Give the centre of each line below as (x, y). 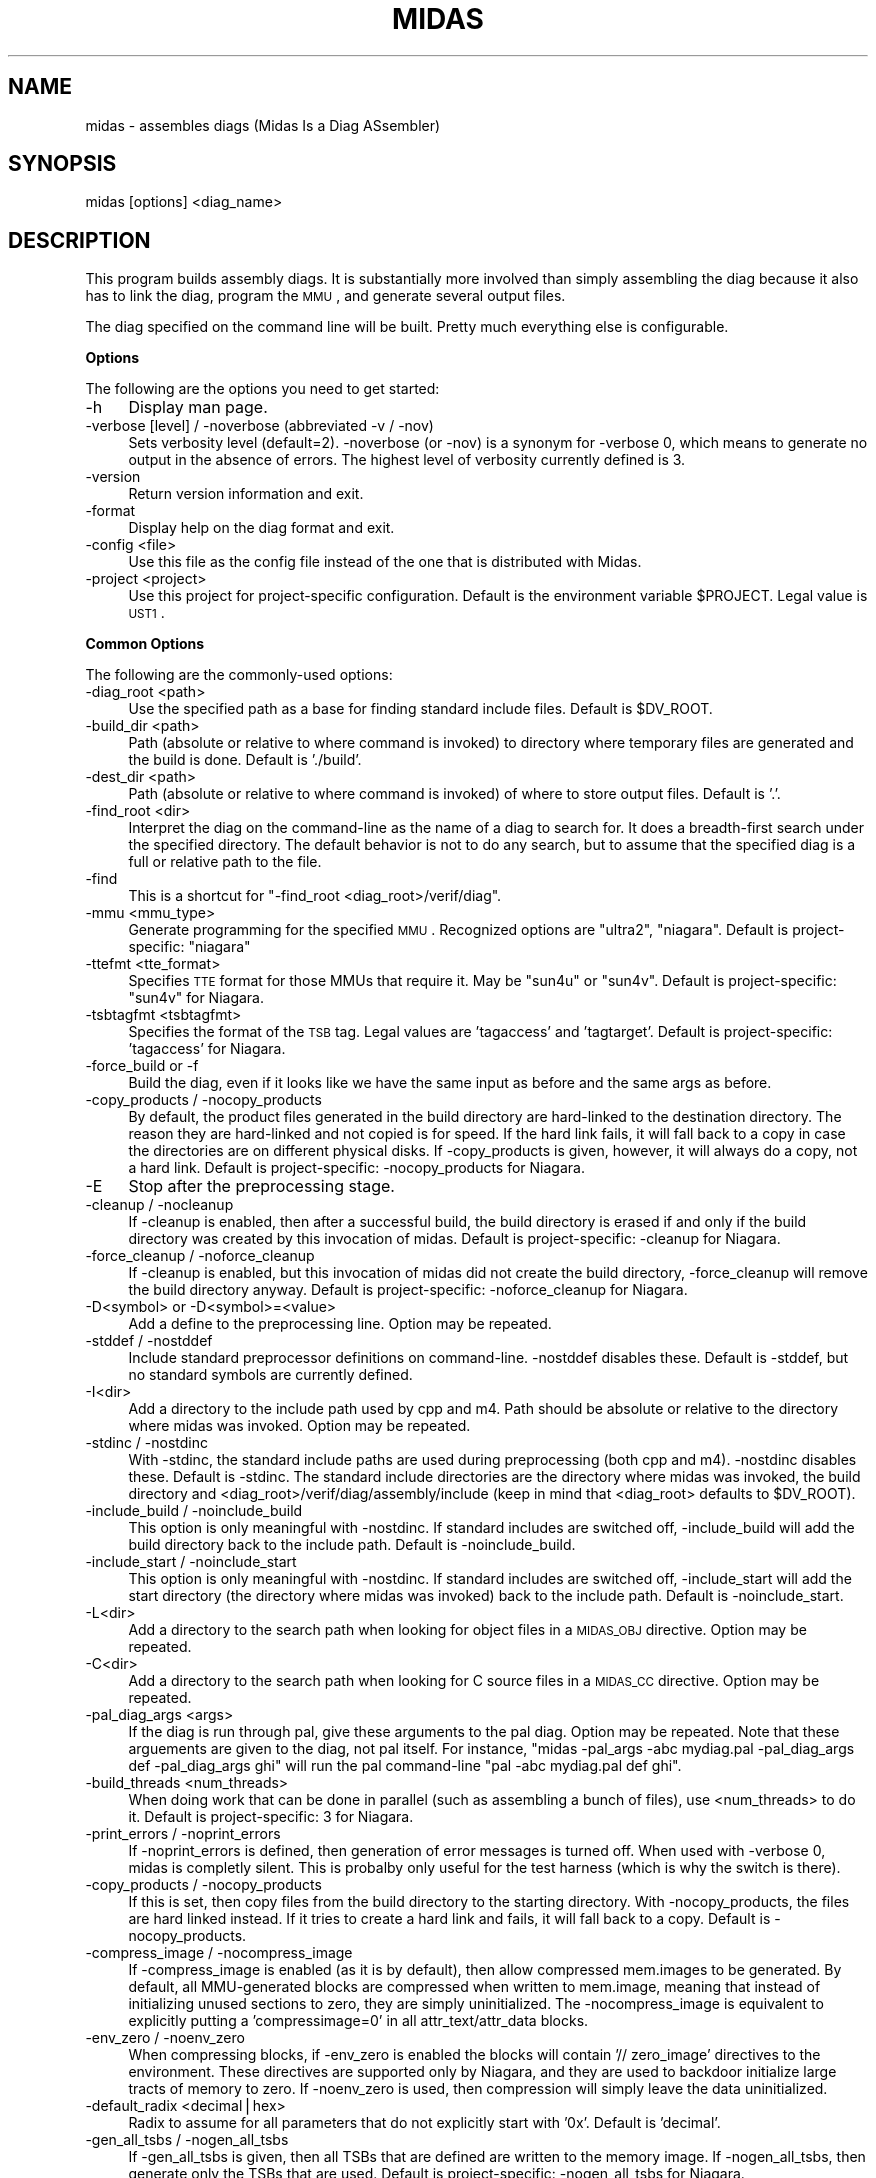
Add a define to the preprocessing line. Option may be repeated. (340, 1324)
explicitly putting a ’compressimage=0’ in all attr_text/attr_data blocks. (358, 2021)
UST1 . (146, 613)
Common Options (145, 644)
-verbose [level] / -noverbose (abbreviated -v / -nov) (259, 426)
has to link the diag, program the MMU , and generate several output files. (325, 296)
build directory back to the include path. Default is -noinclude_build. (352, 1545)
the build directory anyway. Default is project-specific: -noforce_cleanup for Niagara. (408, 1290)
